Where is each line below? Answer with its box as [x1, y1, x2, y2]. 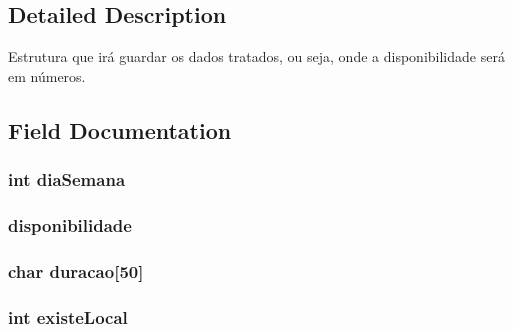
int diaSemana [8, 167, 126, 192]
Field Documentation [8, 114, 232, 145]
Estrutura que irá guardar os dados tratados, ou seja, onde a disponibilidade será [8, 46, 505, 67]
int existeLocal [8, 304, 128, 329]
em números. [8, 65, 86, 86]
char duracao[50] [8, 258, 144, 283]
